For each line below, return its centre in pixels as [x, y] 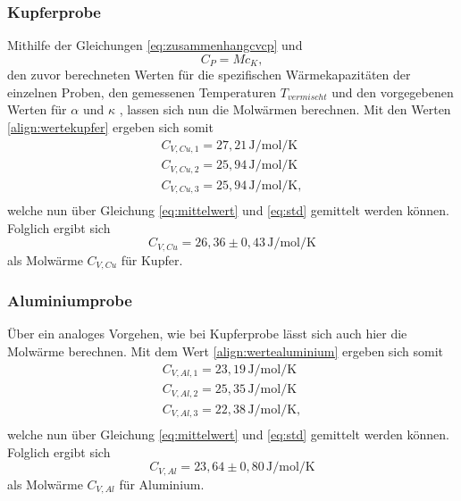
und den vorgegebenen [393, 92]
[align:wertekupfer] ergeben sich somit [110, 127]
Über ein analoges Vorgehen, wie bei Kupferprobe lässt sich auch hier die [207, 334]
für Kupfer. [152, 259]
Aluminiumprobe [70, 301]
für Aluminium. [162, 484]
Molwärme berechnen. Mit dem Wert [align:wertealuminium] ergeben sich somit [226, 351]
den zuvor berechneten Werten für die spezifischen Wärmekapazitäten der [209, 75]
